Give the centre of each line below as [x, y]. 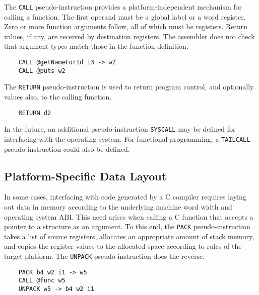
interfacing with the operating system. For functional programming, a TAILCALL [127, 138]
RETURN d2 [35, 113]
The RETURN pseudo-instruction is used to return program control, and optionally [129, 87]
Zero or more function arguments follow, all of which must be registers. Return [126, 26]
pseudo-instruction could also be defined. [67, 149]
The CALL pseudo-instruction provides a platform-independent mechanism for [123, 7]
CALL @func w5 [42, 281]
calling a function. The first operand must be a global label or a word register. [125, 16]
